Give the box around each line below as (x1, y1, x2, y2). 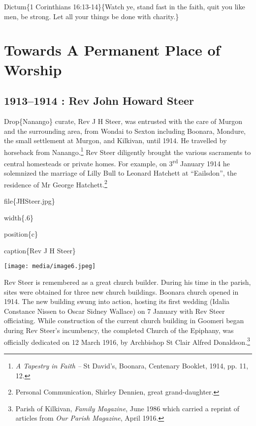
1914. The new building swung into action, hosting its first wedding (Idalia (4, 296, 230, 306)
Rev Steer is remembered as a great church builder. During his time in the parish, (4, 277, 251, 287)
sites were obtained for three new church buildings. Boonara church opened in (4, 286, 239, 297)
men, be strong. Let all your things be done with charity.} (4, 11, 179, 21)
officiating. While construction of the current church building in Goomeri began (4, 315, 244, 326)
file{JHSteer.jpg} (4, 196, 55, 206)
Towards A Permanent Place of (4, 40, 221, 60)
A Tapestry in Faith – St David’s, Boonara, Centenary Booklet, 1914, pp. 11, (15, 360, 249, 370)
